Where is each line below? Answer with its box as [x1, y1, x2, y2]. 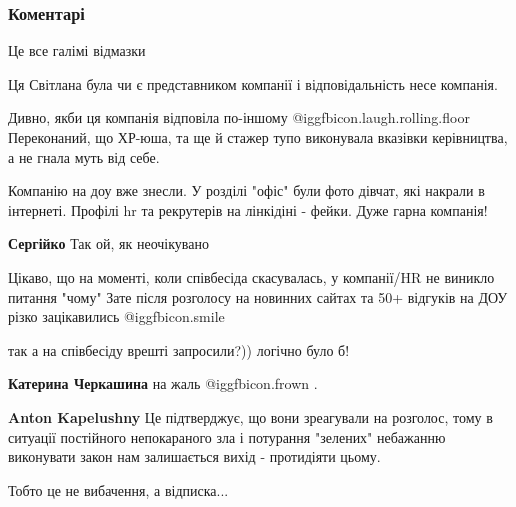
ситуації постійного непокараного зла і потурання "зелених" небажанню [8, 426, 446, 447]
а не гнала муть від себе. [8, 146, 160, 167]
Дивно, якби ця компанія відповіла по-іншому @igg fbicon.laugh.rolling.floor [8, 107, 470, 128]
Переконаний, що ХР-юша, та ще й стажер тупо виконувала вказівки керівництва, [8, 127, 508, 147]
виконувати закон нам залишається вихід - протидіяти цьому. [8, 446, 381, 467]
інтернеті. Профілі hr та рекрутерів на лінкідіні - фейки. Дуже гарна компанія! [8, 199, 488, 220]
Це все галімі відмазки [8, 40, 146, 61]
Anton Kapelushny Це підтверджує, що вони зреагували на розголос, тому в [8, 406, 493, 427]
